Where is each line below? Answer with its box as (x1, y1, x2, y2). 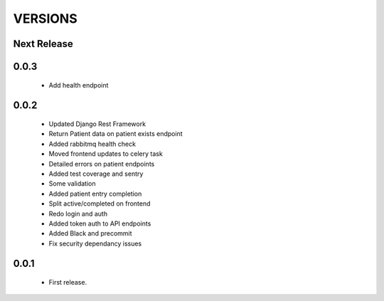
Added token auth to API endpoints (48, 219, 151, 228)
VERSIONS (13, 11, 78, 26)
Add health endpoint (48, 80, 109, 89)
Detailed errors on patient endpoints (48, 159, 155, 168)
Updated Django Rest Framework (48, 120, 146, 128)
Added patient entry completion (48, 189, 142, 198)
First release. (48, 278, 87, 287)
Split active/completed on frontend (48, 199, 151, 208)
